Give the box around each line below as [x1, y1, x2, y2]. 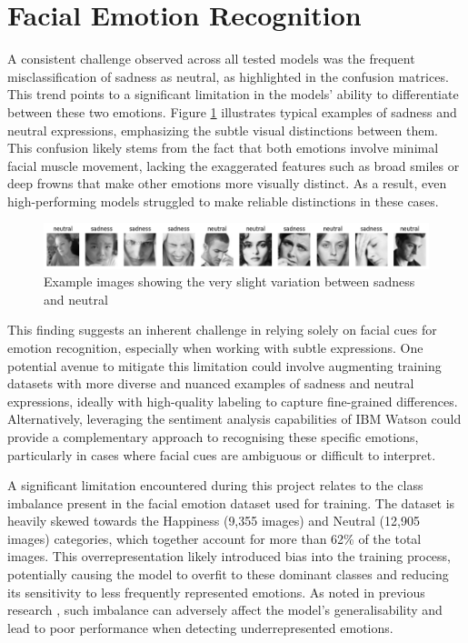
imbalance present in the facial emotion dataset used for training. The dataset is [7, 493, 455, 512]
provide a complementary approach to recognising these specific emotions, [7, 427, 419, 446]
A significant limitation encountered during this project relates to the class [7, 476, 423, 495]
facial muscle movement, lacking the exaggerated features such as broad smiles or [7, 156, 460, 175]
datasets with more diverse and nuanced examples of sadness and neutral [7, 374, 414, 393]
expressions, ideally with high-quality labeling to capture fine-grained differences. [7, 391, 458, 410]
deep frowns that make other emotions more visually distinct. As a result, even [7, 174, 447, 193]
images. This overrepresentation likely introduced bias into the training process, [7, 547, 451, 566]
